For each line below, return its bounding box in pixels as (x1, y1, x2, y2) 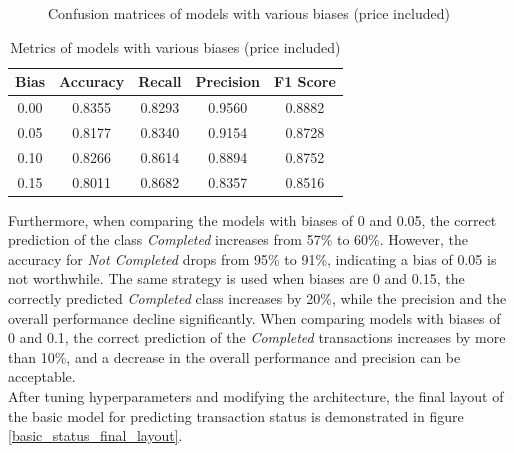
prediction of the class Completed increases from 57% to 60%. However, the (8, 229, 469, 250)
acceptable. (8, 366, 76, 387)
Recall (138, 71, 182, 92)
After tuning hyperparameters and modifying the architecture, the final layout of (8, 386, 504, 406)
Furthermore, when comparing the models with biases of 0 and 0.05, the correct (8, 209, 497, 230)
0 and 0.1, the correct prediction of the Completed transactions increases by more (8, 327, 506, 348)
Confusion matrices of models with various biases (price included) (48, 3, 450, 23)
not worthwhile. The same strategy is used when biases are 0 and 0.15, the (8, 268, 465, 289)
